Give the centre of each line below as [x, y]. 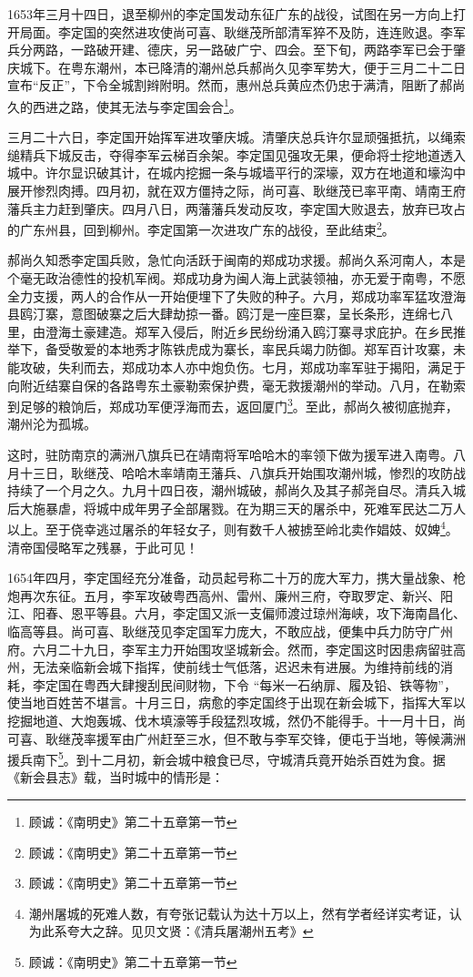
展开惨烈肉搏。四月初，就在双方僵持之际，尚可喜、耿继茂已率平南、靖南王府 [236, 190]
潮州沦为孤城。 [52, 424]
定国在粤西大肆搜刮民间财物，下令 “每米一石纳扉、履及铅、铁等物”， [251, 684]
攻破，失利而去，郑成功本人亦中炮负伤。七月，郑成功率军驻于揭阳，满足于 [242, 367]
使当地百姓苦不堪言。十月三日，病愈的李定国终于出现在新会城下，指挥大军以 [236, 702]
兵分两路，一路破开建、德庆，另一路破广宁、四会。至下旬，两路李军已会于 [230, 50]
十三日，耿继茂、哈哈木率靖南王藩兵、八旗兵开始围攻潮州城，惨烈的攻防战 [242, 472]
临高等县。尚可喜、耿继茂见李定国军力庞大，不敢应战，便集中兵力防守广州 [230, 631]
